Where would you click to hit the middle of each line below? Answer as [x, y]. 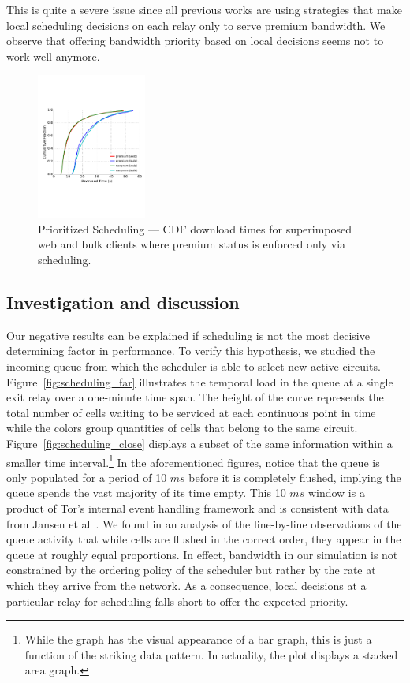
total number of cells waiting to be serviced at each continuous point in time [191, 412]
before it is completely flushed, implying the [295, 477]
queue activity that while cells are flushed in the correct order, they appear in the [204, 539]
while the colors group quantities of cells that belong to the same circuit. [182, 428]
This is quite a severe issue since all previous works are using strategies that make [204, 9]
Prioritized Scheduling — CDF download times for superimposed [195, 228]
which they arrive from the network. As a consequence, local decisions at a [186, 585]
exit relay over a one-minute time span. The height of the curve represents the [195, 397]
